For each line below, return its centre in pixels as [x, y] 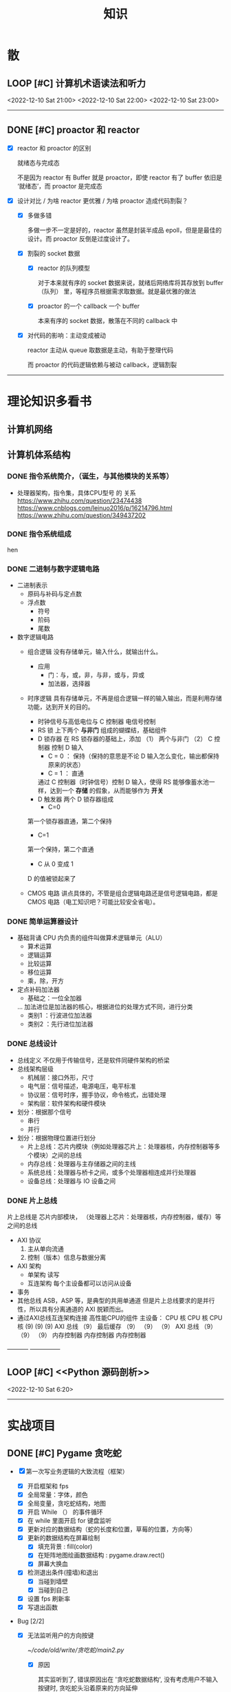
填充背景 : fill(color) [65, 1546]
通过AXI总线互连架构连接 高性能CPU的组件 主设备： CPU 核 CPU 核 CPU [120, 1318]
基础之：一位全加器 [55, 998]
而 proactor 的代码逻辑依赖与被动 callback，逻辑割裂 [102, 365]
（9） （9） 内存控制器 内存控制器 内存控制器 [81, 1335]
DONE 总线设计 [32, 1044]
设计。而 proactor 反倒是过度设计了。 [80, 239]
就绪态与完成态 [38, 162]
